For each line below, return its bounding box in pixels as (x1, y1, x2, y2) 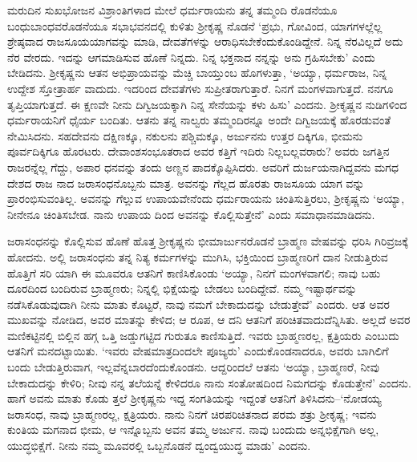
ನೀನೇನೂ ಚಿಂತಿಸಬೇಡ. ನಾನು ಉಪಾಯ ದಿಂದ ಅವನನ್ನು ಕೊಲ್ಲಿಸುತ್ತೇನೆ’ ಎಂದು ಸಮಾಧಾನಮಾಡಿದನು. (7, 205, 375, 222)
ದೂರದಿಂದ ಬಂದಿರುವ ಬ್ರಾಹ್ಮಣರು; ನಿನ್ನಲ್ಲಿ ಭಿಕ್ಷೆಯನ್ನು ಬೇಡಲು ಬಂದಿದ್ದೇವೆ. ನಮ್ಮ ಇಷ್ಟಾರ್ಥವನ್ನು (7, 280, 358, 297)
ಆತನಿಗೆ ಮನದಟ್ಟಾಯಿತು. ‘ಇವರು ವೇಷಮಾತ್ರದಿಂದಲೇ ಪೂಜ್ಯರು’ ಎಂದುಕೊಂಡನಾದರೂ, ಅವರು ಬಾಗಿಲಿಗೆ (7, 342, 389, 359)
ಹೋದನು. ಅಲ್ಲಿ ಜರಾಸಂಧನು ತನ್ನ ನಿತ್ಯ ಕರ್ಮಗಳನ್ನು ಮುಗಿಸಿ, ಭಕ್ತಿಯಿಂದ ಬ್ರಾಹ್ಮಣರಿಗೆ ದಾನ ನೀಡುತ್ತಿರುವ (7, 248, 388, 265)
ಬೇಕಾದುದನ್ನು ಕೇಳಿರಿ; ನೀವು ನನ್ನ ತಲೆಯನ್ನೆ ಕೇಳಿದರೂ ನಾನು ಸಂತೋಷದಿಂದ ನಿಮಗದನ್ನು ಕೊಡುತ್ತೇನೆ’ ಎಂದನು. (7, 374, 411, 391)
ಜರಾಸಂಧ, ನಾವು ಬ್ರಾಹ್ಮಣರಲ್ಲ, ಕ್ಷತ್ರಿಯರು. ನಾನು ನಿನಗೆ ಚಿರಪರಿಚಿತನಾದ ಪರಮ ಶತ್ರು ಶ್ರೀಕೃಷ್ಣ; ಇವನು (7, 405, 377, 422)
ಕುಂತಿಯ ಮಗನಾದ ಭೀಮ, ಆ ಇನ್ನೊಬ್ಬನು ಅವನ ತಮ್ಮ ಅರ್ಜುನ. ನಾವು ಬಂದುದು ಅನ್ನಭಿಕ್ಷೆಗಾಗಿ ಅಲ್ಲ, (7, 421, 379, 438)
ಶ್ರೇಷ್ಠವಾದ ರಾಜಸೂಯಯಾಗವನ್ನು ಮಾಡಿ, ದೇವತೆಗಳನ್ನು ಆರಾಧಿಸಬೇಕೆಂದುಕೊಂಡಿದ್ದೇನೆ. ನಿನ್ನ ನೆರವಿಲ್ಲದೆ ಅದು (7, 33, 403, 50)
